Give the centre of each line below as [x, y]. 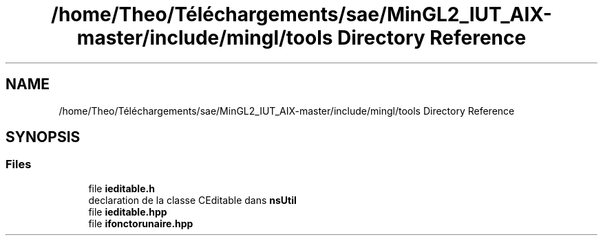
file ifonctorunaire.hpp [141, 223]
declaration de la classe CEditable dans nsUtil [192, 200]
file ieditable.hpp [128, 211]
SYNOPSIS [43, 137]
